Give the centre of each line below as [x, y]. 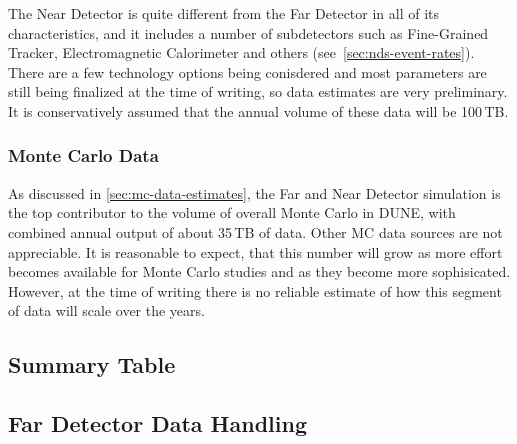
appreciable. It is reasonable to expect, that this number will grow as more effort [255, 251]
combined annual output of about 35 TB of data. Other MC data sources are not [255, 231]
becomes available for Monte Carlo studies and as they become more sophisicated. [259, 271]
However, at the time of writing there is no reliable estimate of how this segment [255, 290]
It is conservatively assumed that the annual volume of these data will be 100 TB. [258, 110]
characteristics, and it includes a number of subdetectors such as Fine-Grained [248, 32]
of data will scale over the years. [106, 310]
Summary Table [92, 364]
